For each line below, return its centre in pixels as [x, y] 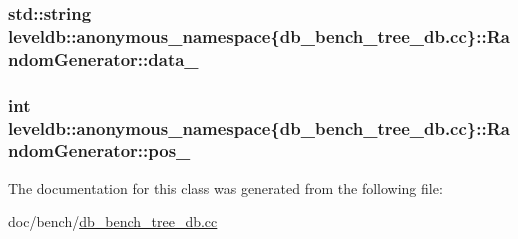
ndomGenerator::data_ [103, 58]
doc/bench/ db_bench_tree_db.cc [113, 221]
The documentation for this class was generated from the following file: [225, 187]
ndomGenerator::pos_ [99, 150]
